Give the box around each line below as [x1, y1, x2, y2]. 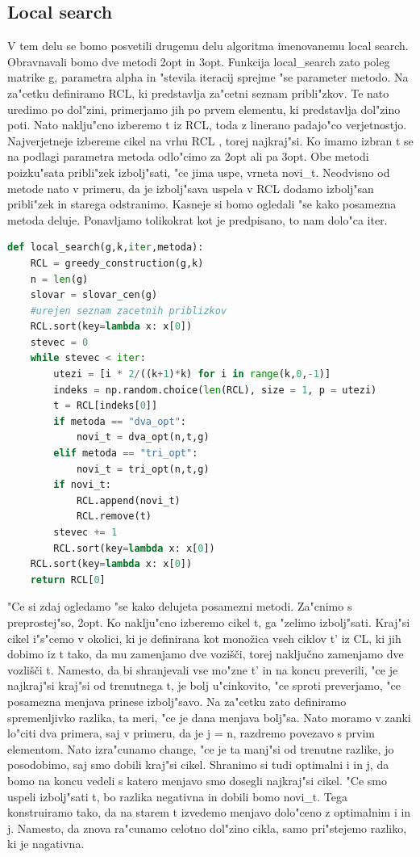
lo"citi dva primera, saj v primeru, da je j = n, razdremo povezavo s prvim [7, 725, 375, 741]
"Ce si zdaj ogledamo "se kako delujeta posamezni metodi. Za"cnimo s [7, 598, 352, 615]
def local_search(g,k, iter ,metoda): [7, 242, 204, 254]
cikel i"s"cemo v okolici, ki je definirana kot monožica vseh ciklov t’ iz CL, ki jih [7, 629, 401, 646]
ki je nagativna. [7, 835, 85, 852]
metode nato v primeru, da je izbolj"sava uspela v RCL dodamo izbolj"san [7, 179, 374, 196]
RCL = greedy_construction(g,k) [30, 257, 204, 269]
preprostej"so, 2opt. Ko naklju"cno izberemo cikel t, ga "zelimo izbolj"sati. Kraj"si [7, 613, 410, 630]
